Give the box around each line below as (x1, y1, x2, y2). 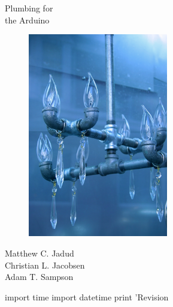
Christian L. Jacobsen (5, 258, 85, 271)
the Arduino (5, 13, 50, 26)
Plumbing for (5, 2, 53, 14)
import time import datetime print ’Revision (5, 290, 169, 303)
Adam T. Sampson (5, 270, 74, 283)
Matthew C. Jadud (5, 246, 74, 259)
